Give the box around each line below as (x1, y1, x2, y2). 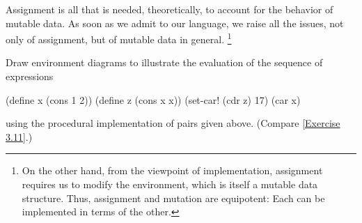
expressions (6, 69, 54, 84)
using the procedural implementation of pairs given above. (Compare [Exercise (6, 116, 340, 130)
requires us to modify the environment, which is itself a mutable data (22, 177, 318, 191)
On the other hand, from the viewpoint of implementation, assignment (22, 163, 323, 178)
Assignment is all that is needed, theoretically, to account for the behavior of (6, 2, 333, 16)
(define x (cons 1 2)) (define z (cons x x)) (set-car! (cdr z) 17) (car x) (6, 92, 301, 107)
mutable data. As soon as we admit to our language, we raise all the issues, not (6, 15, 344, 30)
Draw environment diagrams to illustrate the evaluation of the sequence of (6, 55, 323, 70)
